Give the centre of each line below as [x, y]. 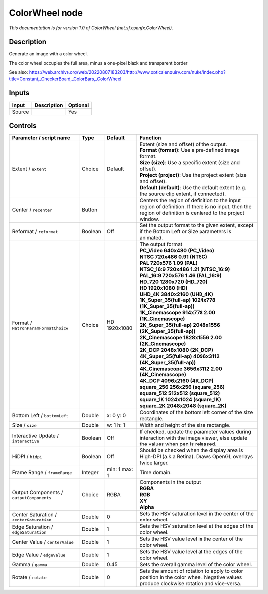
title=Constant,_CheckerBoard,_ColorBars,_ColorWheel [65, 79]
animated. [151, 238]
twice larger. [154, 463]
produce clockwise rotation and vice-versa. [191, 584]
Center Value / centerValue [43, 542]
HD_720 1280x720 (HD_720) [174, 282]
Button [90, 210]
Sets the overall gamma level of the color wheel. [196, 565]
